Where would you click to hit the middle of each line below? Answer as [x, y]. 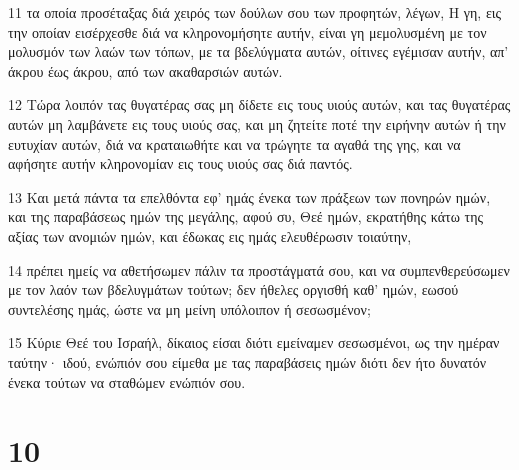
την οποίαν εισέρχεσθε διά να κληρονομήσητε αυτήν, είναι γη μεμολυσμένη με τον [247, 31]
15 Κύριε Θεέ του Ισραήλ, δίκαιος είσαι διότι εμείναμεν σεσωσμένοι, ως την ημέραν [254, 342]
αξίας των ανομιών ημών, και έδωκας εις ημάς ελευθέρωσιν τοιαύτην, [210, 235]
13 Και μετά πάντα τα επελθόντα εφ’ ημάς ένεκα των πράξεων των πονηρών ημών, [249, 196]
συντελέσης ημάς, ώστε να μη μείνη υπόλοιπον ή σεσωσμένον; [189, 308]
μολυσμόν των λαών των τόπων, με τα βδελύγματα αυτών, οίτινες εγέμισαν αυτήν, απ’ [258, 51]
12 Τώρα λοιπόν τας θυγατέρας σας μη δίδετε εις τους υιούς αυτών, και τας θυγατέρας [259, 104]
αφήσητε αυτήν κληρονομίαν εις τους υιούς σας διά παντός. [180, 163]
